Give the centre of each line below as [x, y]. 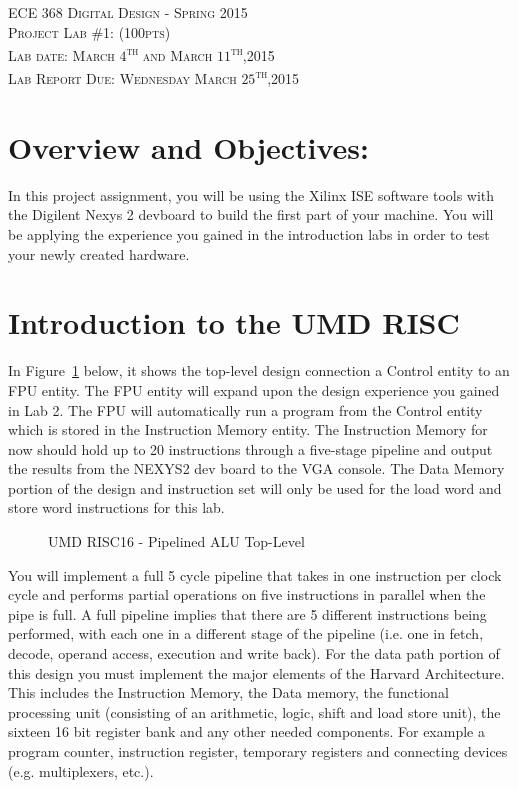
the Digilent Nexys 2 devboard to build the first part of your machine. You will [251, 214]
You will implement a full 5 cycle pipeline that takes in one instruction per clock [255, 574]
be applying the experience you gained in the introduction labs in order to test [249, 234]
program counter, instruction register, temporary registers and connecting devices [258, 751]
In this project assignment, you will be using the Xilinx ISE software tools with [251, 194]
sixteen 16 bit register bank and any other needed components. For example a [246, 731]
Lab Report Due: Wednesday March [122, 78]
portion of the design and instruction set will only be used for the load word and [255, 487]
